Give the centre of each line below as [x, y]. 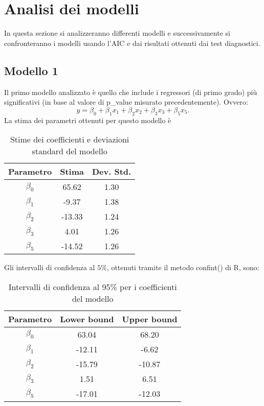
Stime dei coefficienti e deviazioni [70, 139]
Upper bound [150, 319]
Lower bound [87, 319]
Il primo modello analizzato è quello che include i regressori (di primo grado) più [131, 92]
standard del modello [70, 151]
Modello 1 [31, 70]
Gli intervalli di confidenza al [50, 267]
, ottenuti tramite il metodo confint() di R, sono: [183, 267]
